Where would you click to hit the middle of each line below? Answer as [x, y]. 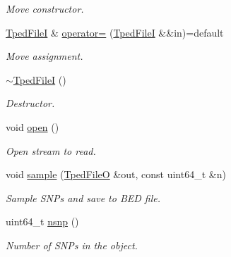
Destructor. [30, 103]
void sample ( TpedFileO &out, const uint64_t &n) [116, 174]
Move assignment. [45, 56]
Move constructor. [45, 8]
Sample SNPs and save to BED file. [83, 198]
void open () [32, 126]
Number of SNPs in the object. [72, 245]
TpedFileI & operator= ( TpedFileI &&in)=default [115, 32]
